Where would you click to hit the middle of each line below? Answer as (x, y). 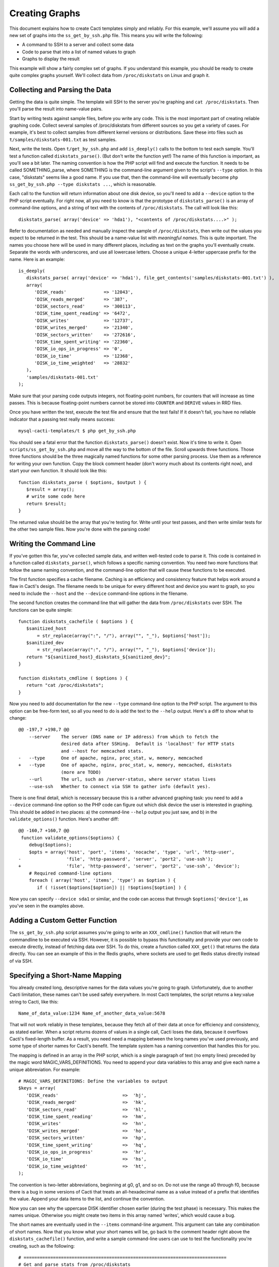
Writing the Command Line (52, 544)
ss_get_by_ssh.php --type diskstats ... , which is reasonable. (83, 184)
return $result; (46, 504)
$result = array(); (50, 489)
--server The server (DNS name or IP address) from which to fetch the (124, 737)
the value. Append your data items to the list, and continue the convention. (87, 1199)
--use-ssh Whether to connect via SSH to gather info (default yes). (119, 786)
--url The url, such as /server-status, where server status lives (122, 779)
